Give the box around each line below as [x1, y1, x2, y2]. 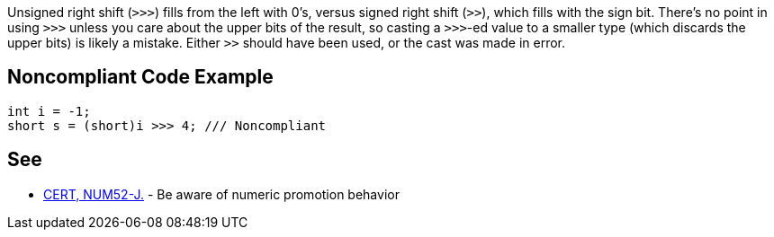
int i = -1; [7, 103, 91, 118]
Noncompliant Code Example [7, 66, 274, 89]
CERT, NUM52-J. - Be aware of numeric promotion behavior [43, 186, 400, 202]
